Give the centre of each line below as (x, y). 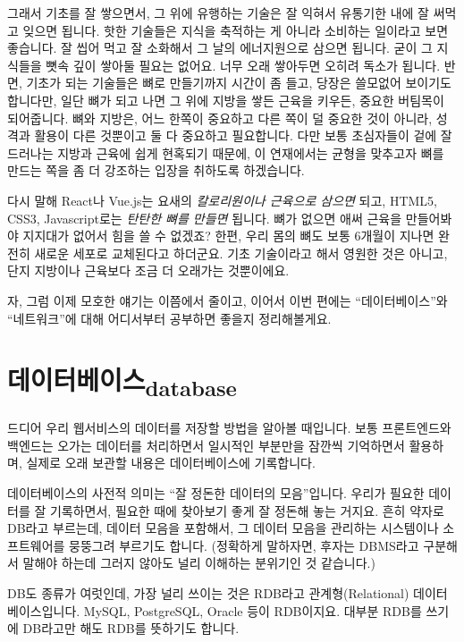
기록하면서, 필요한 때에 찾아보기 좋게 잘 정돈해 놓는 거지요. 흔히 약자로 (247, 510)
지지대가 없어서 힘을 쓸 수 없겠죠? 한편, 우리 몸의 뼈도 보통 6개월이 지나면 (228, 236)
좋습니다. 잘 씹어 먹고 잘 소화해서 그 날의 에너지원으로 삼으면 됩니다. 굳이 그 (220, 48)
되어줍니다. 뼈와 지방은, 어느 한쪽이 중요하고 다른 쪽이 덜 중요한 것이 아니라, (220, 118)
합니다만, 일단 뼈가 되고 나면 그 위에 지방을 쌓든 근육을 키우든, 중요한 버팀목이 (226, 100)
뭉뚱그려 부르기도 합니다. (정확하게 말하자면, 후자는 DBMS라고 (244, 545)
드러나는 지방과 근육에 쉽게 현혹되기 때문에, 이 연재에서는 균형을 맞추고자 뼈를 (226, 152)
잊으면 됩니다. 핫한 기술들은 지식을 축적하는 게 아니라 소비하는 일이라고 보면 (236, 30)
